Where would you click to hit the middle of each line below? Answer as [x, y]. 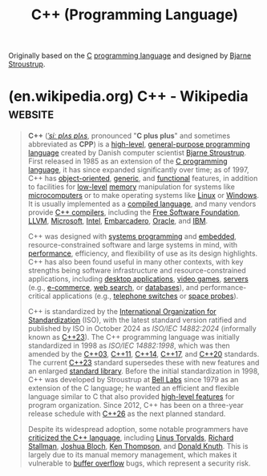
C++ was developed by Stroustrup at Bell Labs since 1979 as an [133, 380]
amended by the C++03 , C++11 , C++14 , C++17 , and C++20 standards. [144, 354]
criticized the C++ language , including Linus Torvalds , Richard [131, 438]
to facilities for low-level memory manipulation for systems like [131, 187]
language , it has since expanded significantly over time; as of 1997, [138, 170]
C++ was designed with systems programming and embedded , [132, 236]
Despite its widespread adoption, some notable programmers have [138, 430]
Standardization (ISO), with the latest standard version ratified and [137, 320]
